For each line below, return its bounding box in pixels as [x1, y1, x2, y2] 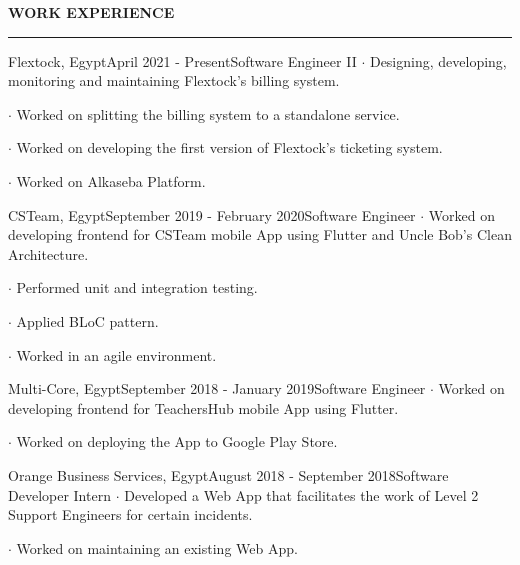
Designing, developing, [369, 50, 507, 71]
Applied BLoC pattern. [16, 310, 159, 331]
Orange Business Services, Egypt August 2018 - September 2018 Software [8, 464, 449, 485]
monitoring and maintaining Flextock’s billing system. [8, 70, 340, 91]
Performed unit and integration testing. [16, 277, 258, 298]
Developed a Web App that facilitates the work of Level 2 [124, 484, 479, 505]
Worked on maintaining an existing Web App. [16, 537, 298, 558]
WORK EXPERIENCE [8, 2, 175, 22]
